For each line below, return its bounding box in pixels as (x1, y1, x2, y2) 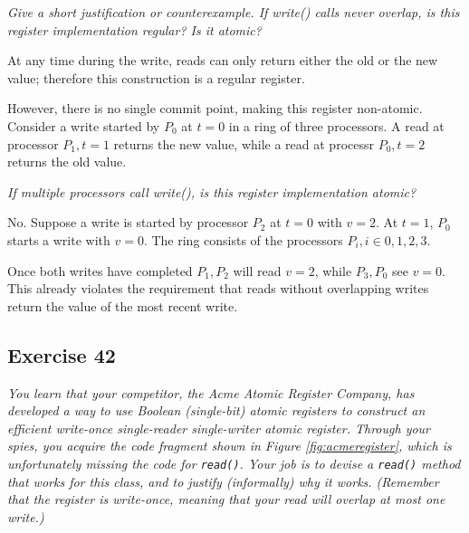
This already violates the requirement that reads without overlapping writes (7, 279, 429, 298)
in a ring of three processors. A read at (228, 116, 445, 135)
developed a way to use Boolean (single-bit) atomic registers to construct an (7, 401, 426, 420)
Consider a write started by (7, 116, 160, 135)
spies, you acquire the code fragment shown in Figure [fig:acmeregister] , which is (7, 436, 452, 455)
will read (233, 261, 282, 280)
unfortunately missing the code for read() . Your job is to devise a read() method (7, 453, 461, 472)
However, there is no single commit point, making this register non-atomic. (7, 99, 423, 118)
